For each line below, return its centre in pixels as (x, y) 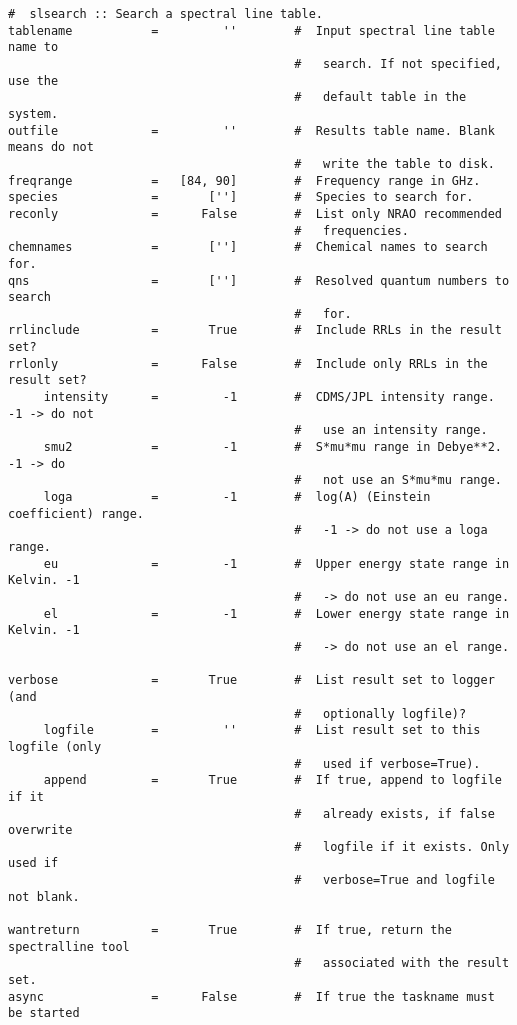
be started (44, 1013)
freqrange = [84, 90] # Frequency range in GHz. (244, 180)
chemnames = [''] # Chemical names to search (248, 247)
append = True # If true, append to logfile (272, 780)
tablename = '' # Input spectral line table (251, 30)
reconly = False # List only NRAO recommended (255, 213)
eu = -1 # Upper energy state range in (276, 563)
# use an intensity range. (391, 430)
